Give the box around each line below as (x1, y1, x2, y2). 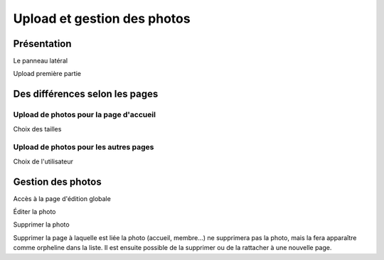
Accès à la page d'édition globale (13, 194, 112, 202)
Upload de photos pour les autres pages (13, 142, 154, 152)
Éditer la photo (13, 207, 56, 216)
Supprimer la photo (13, 220, 70, 229)
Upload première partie (13, 70, 82, 78)
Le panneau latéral (13, 57, 68, 65)
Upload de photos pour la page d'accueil (13, 110, 156, 120)
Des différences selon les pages (13, 88, 159, 100)
